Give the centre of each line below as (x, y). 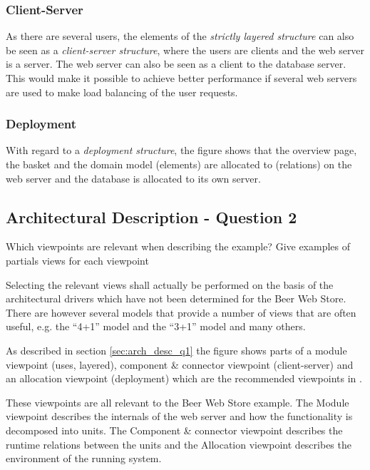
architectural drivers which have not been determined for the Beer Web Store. (176, 298)
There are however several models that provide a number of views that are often (181, 312)
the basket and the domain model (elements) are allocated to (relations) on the (179, 164)
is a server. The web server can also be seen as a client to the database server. (176, 64)
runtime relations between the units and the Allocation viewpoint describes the (179, 444)
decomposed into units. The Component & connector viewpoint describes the (174, 430)
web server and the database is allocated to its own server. (133, 178)
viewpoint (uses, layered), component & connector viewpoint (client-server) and (180, 364)
